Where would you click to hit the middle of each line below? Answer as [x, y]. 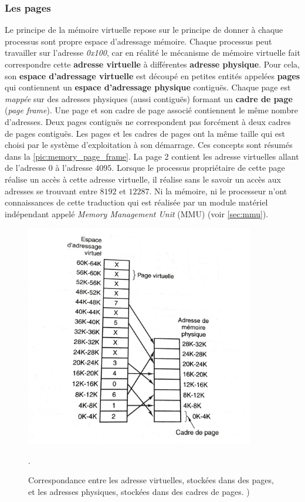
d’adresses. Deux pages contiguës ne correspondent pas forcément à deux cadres [148, 121]
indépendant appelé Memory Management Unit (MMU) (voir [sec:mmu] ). [137, 213]
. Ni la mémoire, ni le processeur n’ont [218, 191]
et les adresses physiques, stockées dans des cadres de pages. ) [139, 491]
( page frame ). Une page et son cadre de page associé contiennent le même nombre [151, 110]
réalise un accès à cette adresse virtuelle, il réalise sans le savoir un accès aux [143, 179]
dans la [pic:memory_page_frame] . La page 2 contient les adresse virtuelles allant [152, 156]
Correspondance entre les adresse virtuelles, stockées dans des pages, [151, 480]
